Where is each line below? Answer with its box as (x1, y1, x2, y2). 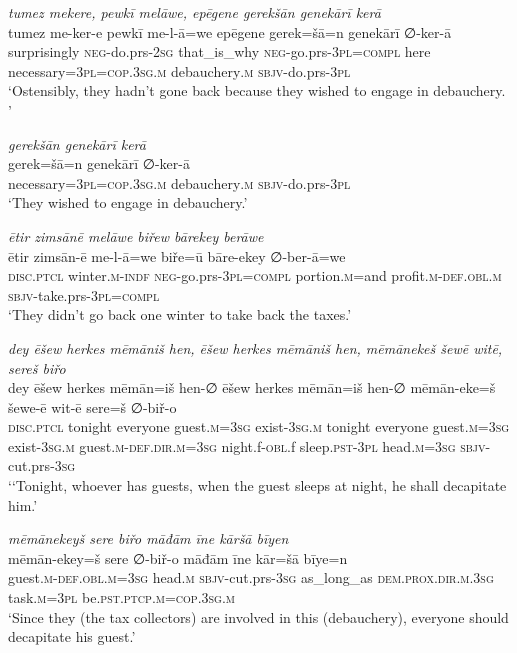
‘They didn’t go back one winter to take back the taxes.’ (8, 304, 352, 325)
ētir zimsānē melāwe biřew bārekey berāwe (8, 225, 264, 246)
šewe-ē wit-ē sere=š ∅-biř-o (8, 396, 177, 417)
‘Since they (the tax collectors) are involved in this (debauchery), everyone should (8, 606, 509, 627)
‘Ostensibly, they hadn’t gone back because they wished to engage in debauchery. (8, 80, 506, 101)
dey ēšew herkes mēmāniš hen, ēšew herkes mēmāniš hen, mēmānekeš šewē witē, (8, 337, 503, 358)
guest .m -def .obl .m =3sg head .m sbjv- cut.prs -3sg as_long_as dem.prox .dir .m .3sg (8, 567, 494, 588)
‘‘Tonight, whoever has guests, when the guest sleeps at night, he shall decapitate (8, 475, 507, 496)
